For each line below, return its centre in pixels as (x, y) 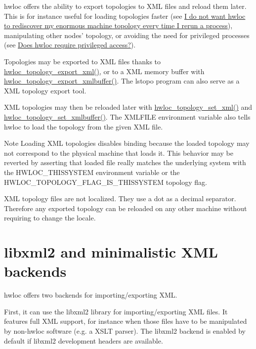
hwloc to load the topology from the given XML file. (84, 126)
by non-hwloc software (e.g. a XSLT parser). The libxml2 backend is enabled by (125, 330)
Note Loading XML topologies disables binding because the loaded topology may (127, 143)
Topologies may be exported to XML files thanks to (83, 61)
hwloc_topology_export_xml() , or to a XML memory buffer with (104, 71)
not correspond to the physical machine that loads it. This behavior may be (119, 153)
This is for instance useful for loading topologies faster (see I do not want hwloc (125, 16)
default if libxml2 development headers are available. (84, 340)
